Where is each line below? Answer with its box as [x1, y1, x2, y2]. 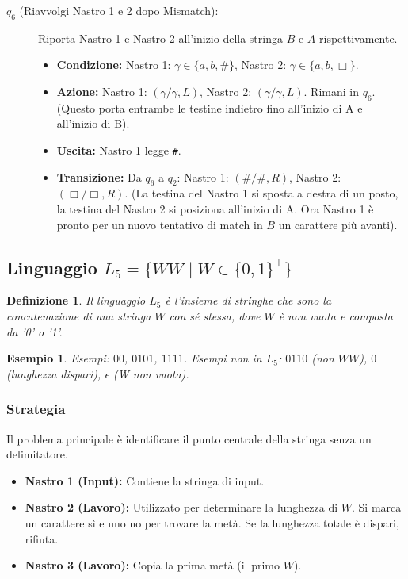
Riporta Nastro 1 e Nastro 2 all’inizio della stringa [38, 29, 283, 46]
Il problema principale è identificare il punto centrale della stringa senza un [6, 430, 372, 447]
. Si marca [352, 499, 402, 516]
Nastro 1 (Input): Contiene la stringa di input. [25, 472, 265, 489]
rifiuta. [25, 530, 59, 546]
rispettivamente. [319, 29, 398, 46]
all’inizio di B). [56, 115, 130, 132]
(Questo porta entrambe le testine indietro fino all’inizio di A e [56, 99, 363, 116]
